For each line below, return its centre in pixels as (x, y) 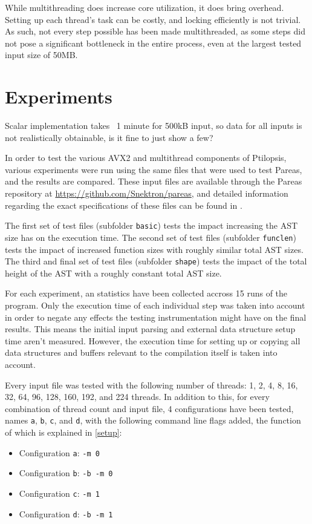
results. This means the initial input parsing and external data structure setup (150, 329)
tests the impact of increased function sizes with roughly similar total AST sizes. (154, 249)
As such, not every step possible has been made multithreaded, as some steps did (155, 31)
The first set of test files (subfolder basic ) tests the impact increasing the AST (151, 225)
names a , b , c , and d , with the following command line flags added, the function (153, 420)
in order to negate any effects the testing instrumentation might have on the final (156, 317)
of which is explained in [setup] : (63, 432)
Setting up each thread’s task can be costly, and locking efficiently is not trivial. (153, 19)
